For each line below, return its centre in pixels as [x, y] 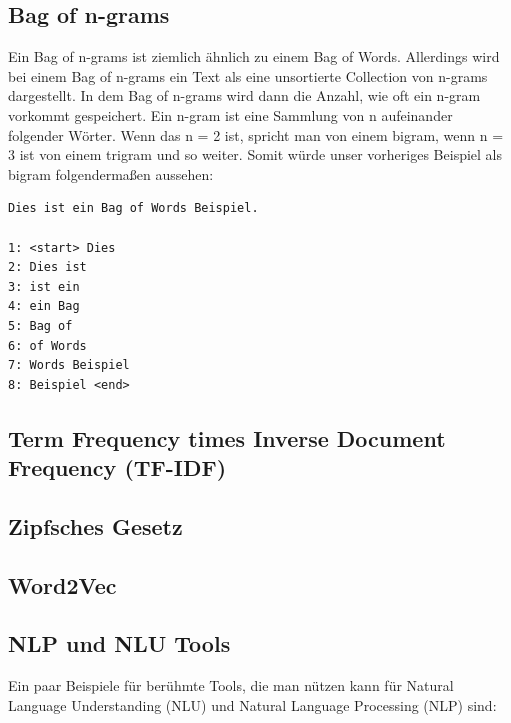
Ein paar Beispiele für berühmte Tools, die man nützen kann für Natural [231, 685]
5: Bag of [40, 325]
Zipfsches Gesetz [95, 525]
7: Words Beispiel [69, 365]
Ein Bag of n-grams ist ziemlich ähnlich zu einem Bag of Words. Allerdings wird [254, 56]
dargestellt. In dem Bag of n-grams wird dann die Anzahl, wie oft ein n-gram [244, 95]
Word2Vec [62, 584]
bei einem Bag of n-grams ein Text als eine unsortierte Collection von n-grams [248, 75]
